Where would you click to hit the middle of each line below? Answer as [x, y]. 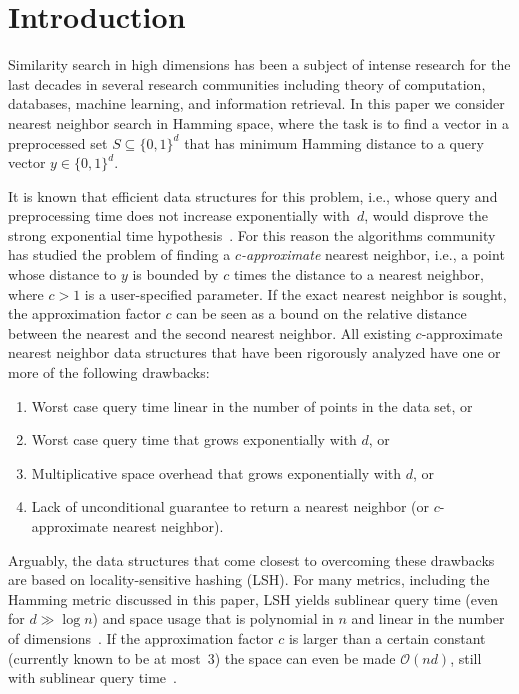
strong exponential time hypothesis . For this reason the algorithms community [252, 234]
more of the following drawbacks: [109, 372]
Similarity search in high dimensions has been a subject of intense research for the [259, 64]
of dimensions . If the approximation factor [141, 637]
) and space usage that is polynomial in [213, 618]
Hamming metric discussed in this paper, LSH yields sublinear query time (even [253, 598]
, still [466, 657]
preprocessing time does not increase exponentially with [179, 215]
